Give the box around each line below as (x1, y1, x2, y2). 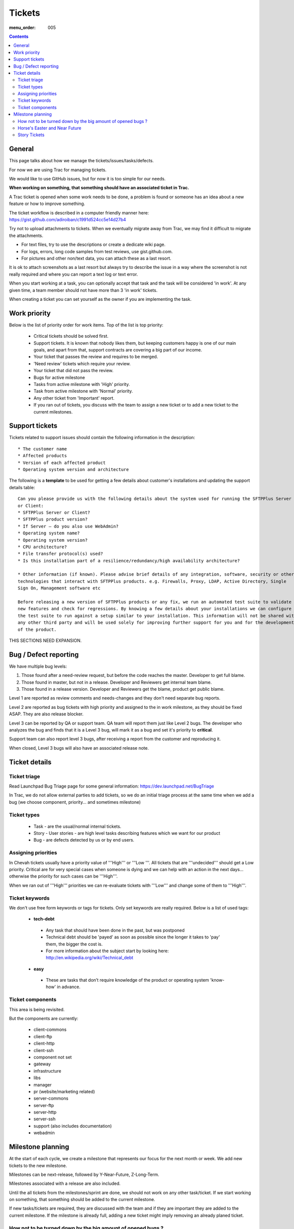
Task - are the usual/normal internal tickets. (33, 823, 122, 829)
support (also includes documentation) (33, 1123, 112, 1129)
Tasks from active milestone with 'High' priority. (33, 381, 130, 387)
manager (33, 1082, 52, 1087)
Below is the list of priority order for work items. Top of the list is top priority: (9, 322, 164, 328)
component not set (33, 1054, 72, 1060)
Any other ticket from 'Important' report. (33, 395, 115, 401)
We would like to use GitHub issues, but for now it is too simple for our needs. (9, 176, 166, 182)
